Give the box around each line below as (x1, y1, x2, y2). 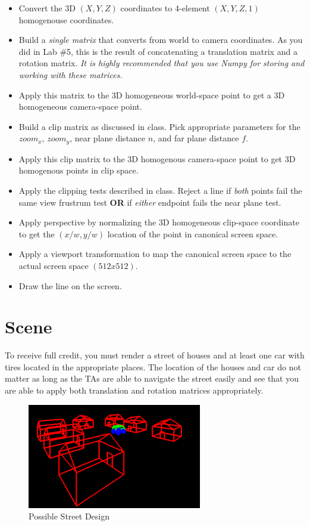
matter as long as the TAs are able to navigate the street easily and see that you (5, 372, 299, 385)
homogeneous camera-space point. (18, 100, 142, 113)
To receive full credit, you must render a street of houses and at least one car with (5, 349, 305, 361)
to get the (18, 227, 55, 240)
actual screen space (18, 259, 89, 271)
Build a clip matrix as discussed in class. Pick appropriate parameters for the (18, 120, 300, 132)
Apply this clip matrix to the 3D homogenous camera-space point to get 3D (18, 152, 296, 165)
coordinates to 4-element (120, 2, 210, 14)
